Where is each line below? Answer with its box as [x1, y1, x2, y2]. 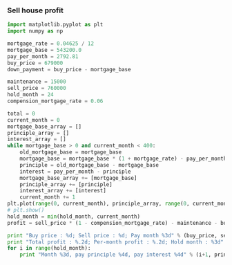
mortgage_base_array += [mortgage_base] [19, 174, 137, 181]
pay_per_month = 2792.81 [7, 53, 79, 60]
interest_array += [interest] [19, 188, 107, 194]
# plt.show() [7, 207, 45, 214]
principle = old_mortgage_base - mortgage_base [19, 161, 159, 168]
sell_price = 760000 [7, 85, 67, 92]
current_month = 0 [7, 116, 60, 123]
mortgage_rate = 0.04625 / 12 [7, 40, 95, 47]
